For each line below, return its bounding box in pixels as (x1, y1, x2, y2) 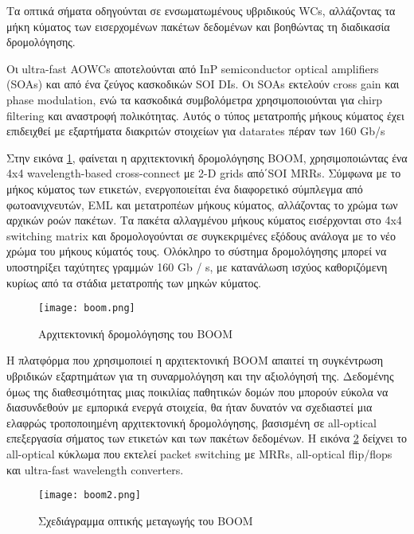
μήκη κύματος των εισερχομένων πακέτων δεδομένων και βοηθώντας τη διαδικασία (6, 18, 390, 34)
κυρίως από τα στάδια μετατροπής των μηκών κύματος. (6, 274, 261, 290)
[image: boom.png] (38, 302, 135, 314)
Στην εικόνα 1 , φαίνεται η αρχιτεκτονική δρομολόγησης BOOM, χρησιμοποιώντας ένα (6, 149, 408, 166)
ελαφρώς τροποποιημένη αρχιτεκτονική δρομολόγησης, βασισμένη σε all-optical (6, 414, 377, 431)
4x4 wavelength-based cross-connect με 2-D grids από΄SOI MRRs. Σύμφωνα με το (6, 165, 401, 181)
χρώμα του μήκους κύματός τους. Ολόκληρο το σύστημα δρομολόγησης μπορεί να (6, 243, 387, 259)
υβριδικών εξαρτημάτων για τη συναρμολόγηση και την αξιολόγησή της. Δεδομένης (6, 367, 394, 384)
